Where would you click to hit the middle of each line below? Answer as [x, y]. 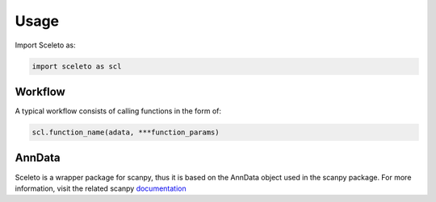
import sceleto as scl [77, 66]
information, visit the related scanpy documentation [101, 188]
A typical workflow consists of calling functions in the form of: [118, 111]
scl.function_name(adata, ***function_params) [126, 132]
